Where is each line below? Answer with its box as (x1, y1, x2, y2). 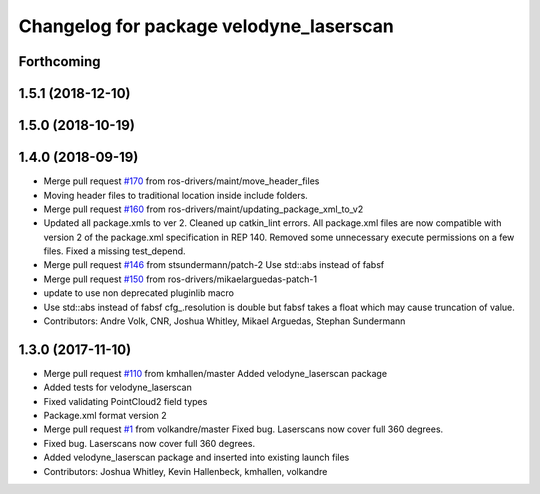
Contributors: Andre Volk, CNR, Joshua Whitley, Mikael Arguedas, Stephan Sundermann (43, 315, 406, 327)
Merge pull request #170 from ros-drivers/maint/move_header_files (43, 175, 320, 187)
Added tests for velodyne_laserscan (43, 381, 192, 394)
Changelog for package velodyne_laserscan (18, 15, 394, 37)
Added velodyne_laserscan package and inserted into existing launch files (43, 451, 350, 464)
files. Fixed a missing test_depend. (43, 245, 186, 257)
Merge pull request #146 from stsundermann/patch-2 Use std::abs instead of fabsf (43, 259, 385, 271)
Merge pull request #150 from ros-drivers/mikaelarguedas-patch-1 (43, 273, 318, 285)
